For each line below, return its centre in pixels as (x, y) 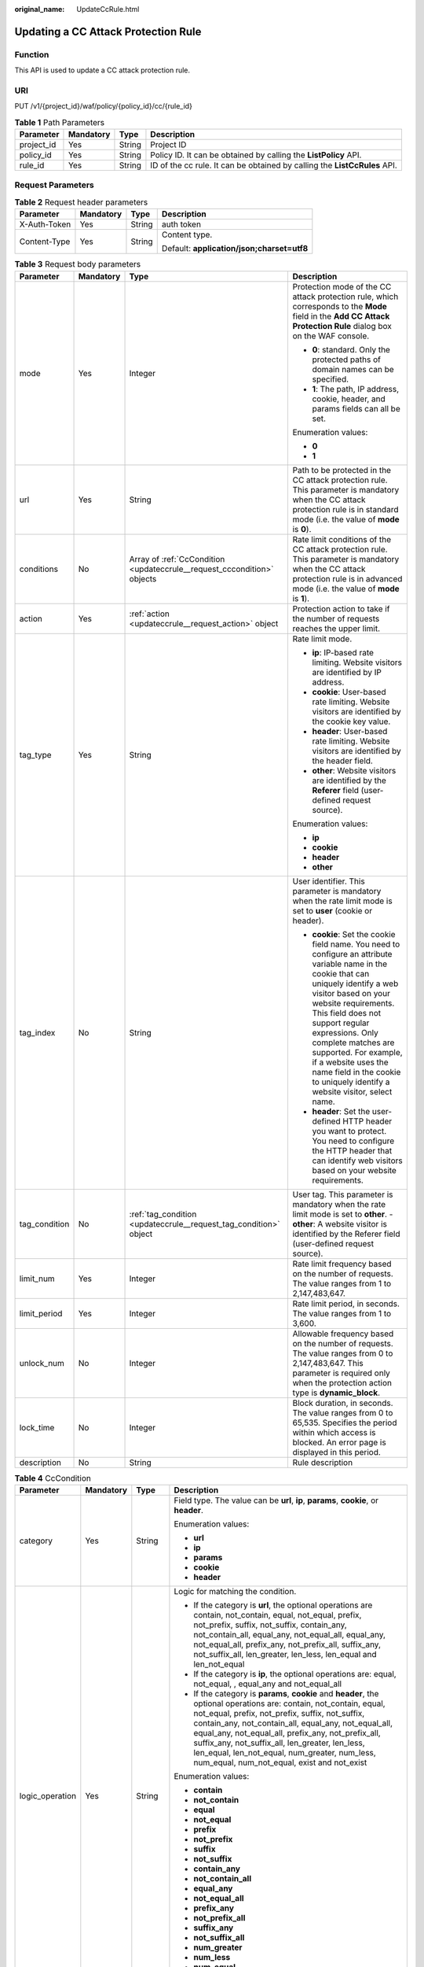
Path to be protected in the (342, 470)
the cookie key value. (351, 721)
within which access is (334, 1432)
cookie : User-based (349, 692)
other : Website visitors (354, 770)
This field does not (347, 1013)
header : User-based (350, 731)
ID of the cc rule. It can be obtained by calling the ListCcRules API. (274, 165)
